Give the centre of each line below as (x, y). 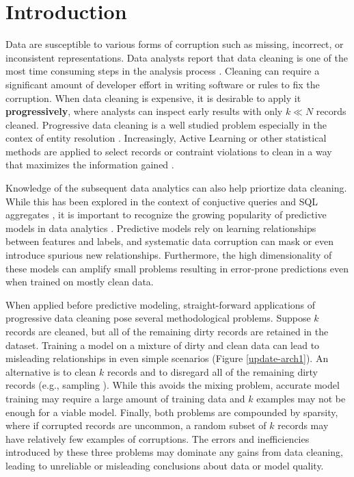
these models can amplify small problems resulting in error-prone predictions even (177, 268)
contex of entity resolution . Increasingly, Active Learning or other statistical (166, 138)
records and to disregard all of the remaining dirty (212, 371)
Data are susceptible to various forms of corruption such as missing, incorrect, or (175, 44)
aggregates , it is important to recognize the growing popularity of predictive (166, 215)
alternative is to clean (51, 371)
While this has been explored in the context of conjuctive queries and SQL (162, 201)
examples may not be (301, 398)
